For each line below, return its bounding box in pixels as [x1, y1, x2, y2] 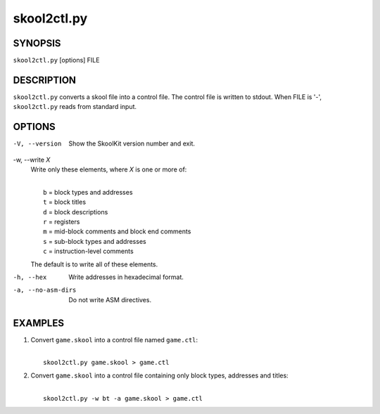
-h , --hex [13, 273, 47, 281]
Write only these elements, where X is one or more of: [30, 165, 187, 174]
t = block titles [43, 198, 87, 207]
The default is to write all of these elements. [30, 260, 158, 269]
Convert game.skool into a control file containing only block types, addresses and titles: [30, 371, 289, 380]
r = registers [43, 218, 80, 226]
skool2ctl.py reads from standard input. [13, 103, 137, 111]
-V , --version [13, 140, 62, 148]
